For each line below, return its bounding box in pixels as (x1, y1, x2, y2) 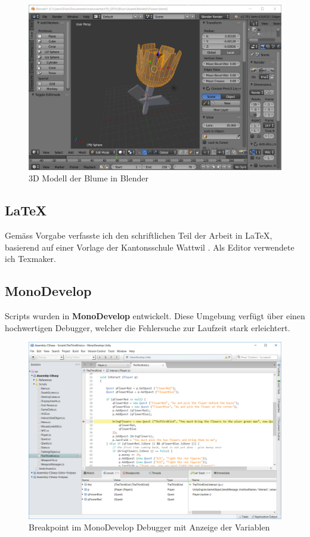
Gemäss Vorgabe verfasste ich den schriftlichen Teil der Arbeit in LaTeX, (5, 229, 272, 241)
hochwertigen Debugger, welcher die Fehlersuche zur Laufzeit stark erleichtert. (5, 321, 290, 334)
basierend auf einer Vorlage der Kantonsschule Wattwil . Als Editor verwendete (5, 240, 294, 253)
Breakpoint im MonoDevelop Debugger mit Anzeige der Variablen (29, 521, 270, 533)
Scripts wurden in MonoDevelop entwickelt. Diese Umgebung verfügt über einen (5, 309, 305, 322)
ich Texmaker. (5, 252, 56, 265)
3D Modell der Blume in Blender (29, 172, 148, 184)
